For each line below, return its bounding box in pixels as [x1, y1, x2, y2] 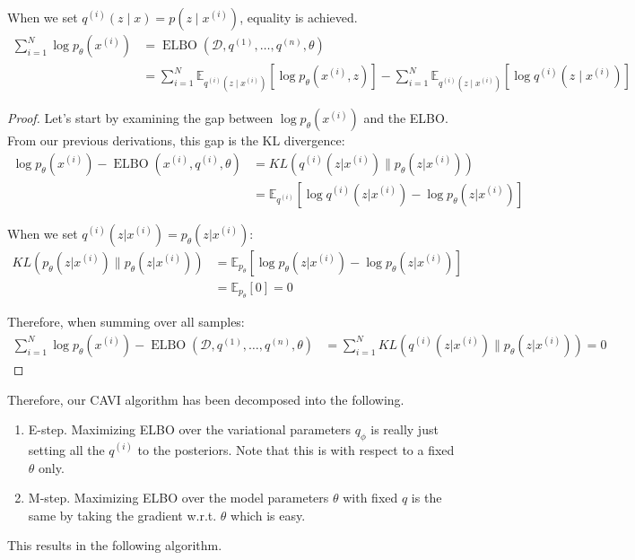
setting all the [28, 440, 105, 459]
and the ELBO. [363, 109, 448, 127]
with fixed [343, 488, 398, 507]
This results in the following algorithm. [7, 536, 222, 555]
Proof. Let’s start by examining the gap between [7, 109, 274, 127]
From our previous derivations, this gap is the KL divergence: [7, 131, 345, 150]
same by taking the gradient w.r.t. [28, 505, 217, 524]
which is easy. [231, 505, 306, 524]
